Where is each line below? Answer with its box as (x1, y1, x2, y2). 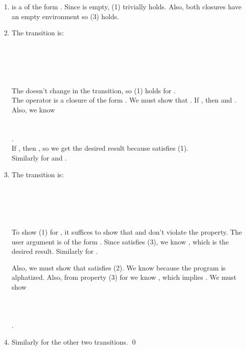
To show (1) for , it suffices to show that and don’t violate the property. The (11, 227, 242, 237)
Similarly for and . (11, 152, 67, 162)
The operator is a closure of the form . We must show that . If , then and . (11, 95, 237, 105)
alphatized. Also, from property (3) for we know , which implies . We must (11, 272, 237, 282)
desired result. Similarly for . (11, 246, 98, 256)
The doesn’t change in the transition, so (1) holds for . (11, 85, 176, 95)
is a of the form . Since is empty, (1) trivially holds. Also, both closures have (11, 1, 242, 11)
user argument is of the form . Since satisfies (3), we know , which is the (11, 236, 229, 246)
